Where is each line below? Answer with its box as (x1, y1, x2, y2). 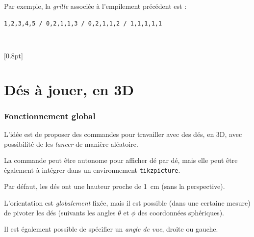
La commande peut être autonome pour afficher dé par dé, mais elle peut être (4, 155, 238, 165)
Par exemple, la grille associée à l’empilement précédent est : (4, 1, 187, 11)
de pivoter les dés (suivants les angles (4, 207, 116, 217)
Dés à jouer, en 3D (4, 79, 134, 99)
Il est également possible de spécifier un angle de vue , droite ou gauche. (4, 224, 218, 234)
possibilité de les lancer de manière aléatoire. (4, 138, 138, 149)
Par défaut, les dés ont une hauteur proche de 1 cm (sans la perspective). (4, 181, 225, 191)
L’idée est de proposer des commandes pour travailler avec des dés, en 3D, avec (4, 129, 242, 139)
